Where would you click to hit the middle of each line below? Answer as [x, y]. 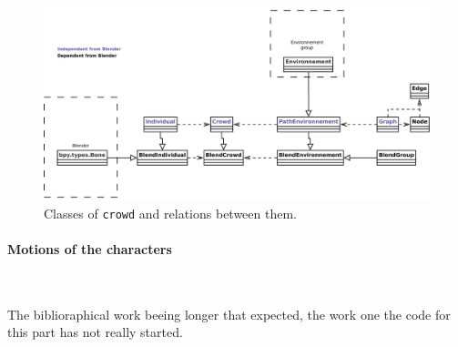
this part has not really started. [95, 332]
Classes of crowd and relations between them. [170, 213]
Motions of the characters [90, 248]
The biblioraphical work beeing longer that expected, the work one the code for [229, 314]
